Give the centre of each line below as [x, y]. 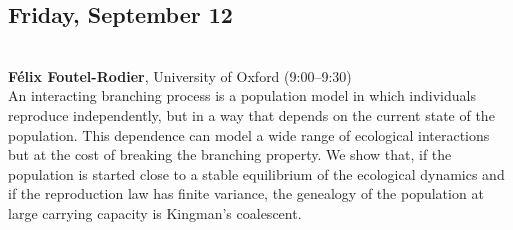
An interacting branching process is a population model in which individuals [242, 95]
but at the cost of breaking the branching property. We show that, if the [230, 154]
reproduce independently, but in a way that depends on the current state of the [251, 114]
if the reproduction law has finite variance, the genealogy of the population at [246, 193]
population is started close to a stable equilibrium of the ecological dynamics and [256, 173]
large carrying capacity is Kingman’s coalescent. [155, 212]
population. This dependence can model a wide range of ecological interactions [249, 134]
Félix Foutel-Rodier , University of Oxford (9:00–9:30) [180, 75]
